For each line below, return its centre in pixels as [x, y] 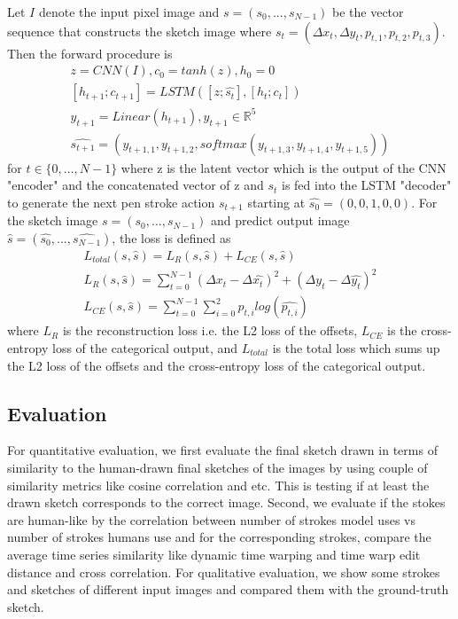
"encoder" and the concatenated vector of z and [136, 185]
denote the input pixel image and [129, 12]
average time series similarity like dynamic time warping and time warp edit [214, 554]
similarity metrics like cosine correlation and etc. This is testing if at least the [218, 485]
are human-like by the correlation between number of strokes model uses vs [211, 519]
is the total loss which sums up [356, 348]
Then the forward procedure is [90, 53]
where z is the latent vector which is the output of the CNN [283, 167]
